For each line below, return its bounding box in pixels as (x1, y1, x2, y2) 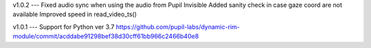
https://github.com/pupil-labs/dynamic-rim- (115, 22, 240, 30)
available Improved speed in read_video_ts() (12, 10, 137, 18)
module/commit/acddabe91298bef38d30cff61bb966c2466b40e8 (12, 32, 199, 41)
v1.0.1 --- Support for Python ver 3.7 (12, 22, 115, 30)
